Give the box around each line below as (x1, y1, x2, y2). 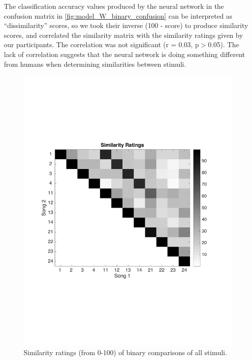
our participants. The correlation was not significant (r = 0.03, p (4, 39, 199, 50)
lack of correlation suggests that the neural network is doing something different (4, 49, 245, 59)
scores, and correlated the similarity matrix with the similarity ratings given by (4, 29, 243, 40)
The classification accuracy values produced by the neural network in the (4, 1, 224, 11)
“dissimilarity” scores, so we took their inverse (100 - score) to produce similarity (4, 20, 248, 30)
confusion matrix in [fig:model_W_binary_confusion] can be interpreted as (4, 10, 232, 21)
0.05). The (208, 39, 239, 50)
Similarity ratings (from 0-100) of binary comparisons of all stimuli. (24, 347, 227, 357)
